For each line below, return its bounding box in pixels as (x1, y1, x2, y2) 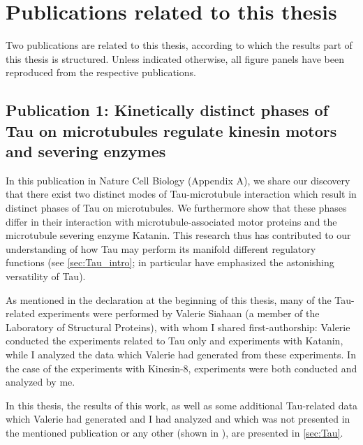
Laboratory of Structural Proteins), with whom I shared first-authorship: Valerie (6, 319, 350, 334)
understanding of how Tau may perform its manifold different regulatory (6, 241, 316, 256)
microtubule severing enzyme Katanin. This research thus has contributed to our (6, 228, 351, 242)
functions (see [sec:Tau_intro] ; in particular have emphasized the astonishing (6, 255, 334, 270)
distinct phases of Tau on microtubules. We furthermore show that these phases (6, 200, 347, 215)
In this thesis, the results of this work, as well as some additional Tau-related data (6, 397, 357, 412)
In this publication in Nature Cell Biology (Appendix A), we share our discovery (6, 173, 350, 187)
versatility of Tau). (6, 269, 86, 284)
